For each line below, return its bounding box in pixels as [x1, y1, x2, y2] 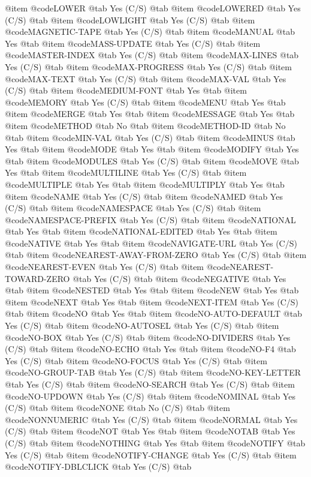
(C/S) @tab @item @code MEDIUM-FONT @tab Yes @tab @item [5, 84, 247, 97]
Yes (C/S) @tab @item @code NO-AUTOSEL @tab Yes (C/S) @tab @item [5, 319, 279, 332]
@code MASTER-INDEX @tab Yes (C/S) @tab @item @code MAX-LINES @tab [5, 49, 299, 61]
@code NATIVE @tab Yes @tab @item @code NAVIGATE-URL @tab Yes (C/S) [5, 236, 297, 249]
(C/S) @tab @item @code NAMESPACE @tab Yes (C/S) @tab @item [5, 202, 261, 214]
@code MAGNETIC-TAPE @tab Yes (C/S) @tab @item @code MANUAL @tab [5, 25, 295, 38]
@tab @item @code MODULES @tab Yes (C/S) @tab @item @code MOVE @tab [5, 154, 299, 167]
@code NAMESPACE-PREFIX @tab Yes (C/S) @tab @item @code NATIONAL [5, 213, 296, 226]
